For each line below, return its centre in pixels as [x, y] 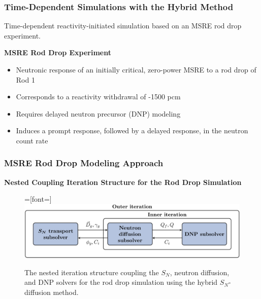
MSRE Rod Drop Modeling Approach [84, 163]
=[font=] [38, 199]
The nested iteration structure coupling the [92, 272]
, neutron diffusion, [200, 272]
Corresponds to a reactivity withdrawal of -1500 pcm [98, 97]
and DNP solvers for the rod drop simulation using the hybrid [121, 282]
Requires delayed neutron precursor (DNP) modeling [98, 113]
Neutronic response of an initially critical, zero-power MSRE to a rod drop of [136, 69]
